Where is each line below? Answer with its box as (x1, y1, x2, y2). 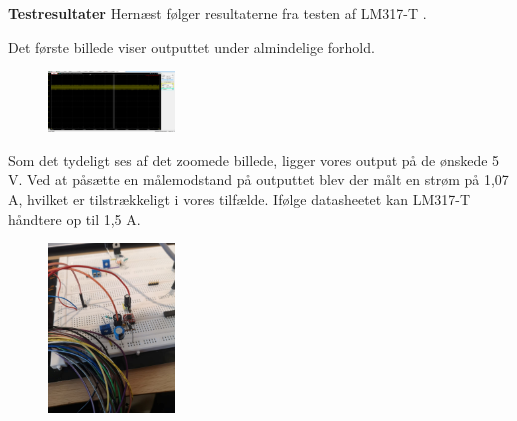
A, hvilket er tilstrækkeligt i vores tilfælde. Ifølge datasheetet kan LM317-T (8, 188, 471, 209)
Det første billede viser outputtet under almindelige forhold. (8, 36, 375, 57)
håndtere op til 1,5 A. (8, 208, 141, 229)
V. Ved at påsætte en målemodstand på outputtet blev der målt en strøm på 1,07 (8, 169, 509, 190)
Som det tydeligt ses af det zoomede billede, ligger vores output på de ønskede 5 (8, 149, 500, 170)
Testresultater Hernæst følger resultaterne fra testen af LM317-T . (8, 3, 427, 23)
